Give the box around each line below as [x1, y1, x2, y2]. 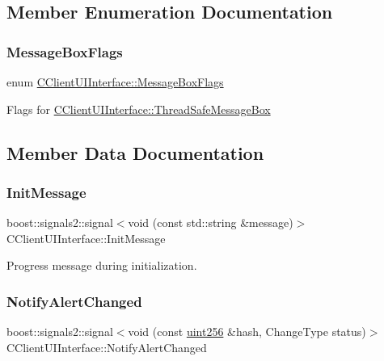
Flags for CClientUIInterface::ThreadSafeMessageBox [6, 100, 271, 117]
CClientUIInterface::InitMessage [6, 229, 166, 246]
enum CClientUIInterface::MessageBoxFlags [6, 73, 224, 90]
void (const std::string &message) [128, 214, 293, 231]
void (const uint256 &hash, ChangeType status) [128, 323, 366, 340]
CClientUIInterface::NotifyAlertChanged [6, 338, 207, 355]
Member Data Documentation [6, 140, 264, 165]
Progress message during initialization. [6, 257, 197, 274]
